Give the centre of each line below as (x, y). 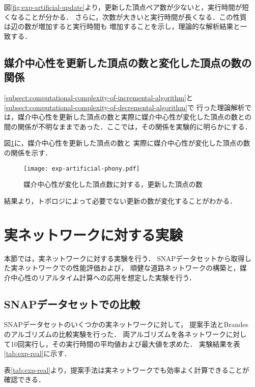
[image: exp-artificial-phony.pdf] (82, 168)
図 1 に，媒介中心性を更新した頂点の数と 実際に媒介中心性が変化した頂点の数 (127, 143)
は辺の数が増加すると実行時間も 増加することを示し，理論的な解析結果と (122, 26)
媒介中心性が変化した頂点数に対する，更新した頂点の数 (113, 184)
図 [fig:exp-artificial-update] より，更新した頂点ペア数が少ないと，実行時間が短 (127, 7)
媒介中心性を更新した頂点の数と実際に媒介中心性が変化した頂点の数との (134, 117)
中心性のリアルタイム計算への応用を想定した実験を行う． (103, 277)
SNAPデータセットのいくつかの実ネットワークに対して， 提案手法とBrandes (126, 324)
